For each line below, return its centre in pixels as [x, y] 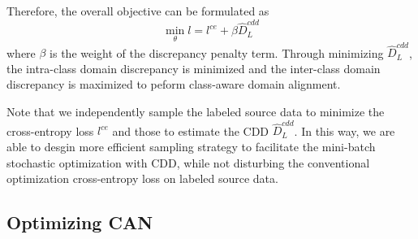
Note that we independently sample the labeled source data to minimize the [196, 112]
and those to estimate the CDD [191, 130]
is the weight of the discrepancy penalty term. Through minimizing [217, 52]
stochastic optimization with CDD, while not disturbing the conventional [188, 162]
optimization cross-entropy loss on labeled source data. [142, 178]
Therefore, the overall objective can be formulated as [138, 11]
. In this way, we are [345, 130]
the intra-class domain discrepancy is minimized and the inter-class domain [194, 68]
